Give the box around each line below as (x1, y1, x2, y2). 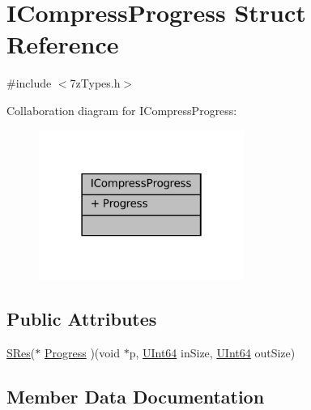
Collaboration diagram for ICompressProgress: (6, 101, 237, 118)
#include (6, 75, 52, 92)
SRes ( (6, 344, 36, 361)
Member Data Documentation (6, 383, 265, 408)
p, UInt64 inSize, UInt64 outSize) (129, 344, 296, 361)
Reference (6, 28, 119, 61)
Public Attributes (6, 305, 157, 331)
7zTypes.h (70, 75, 121, 92)
